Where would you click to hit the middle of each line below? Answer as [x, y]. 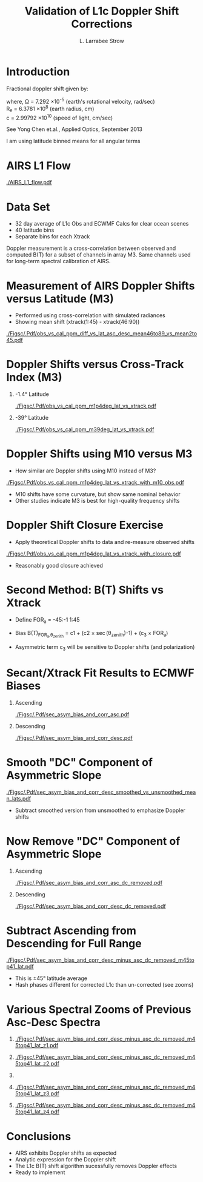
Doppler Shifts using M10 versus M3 [99, 454]
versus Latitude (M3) [60, 299]
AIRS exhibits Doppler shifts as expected [66, 1153]
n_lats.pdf [19, 798]
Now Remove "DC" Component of [93, 841]
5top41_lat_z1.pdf [37, 1046]
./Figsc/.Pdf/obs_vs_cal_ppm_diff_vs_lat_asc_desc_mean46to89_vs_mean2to [102, 334]
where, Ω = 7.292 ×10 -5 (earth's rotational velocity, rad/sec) [81, 101]
